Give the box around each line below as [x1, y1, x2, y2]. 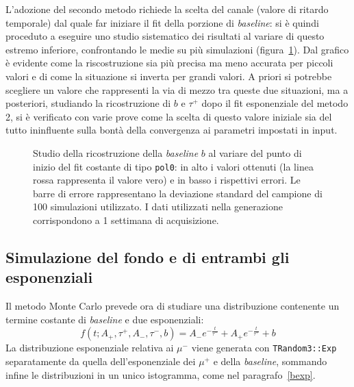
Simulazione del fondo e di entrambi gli [5, 246, 290, 267]
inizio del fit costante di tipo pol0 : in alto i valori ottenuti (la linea [33, 159, 314, 173]
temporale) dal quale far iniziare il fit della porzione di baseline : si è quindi [5, 15, 319, 29]
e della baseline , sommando [213, 353, 327, 368]
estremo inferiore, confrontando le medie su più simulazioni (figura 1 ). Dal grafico [5, 42, 349, 56]
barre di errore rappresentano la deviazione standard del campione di [33, 186, 323, 200]
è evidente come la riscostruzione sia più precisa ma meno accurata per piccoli [5, 55, 333, 70]
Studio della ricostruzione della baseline [33, 145, 199, 160]
